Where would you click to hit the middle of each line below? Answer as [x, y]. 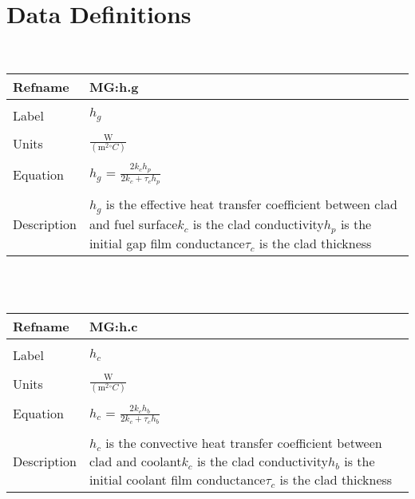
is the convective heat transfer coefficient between [244, 442]
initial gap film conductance [167, 244]
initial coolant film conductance [177, 479]
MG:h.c [113, 327]
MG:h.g [114, 86]
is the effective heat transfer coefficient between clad [251, 204]
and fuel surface [133, 224]
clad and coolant [135, 461]
